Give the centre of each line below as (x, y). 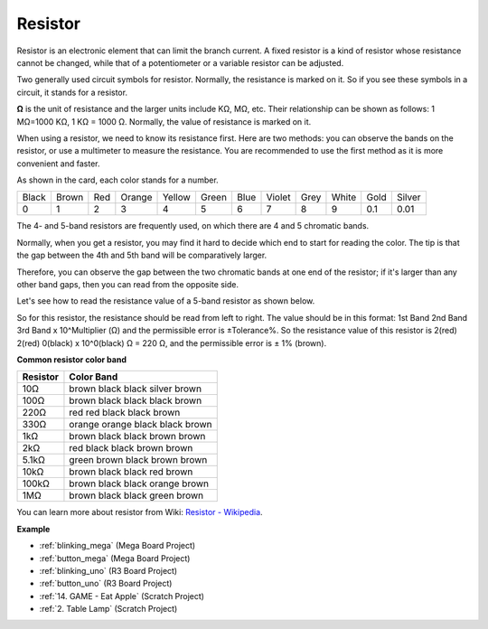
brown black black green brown (136, 495)
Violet (278, 197)
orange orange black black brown (141, 425)
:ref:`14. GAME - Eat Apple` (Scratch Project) (122, 596)
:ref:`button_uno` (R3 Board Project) (106, 584)
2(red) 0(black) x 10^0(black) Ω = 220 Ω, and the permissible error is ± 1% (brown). (172, 343)
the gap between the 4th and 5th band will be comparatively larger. (142, 255)
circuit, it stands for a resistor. (72, 92)
